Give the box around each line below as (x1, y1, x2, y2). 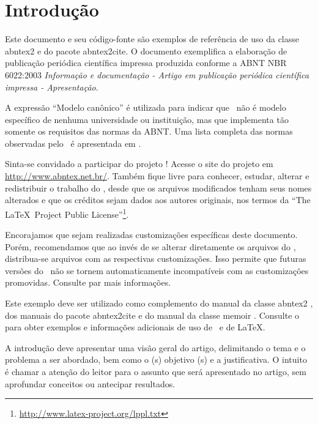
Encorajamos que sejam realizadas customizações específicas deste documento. (5, 228, 298, 241)
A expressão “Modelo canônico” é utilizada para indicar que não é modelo (5, 101, 286, 114)
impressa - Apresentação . (5, 80, 98, 93)
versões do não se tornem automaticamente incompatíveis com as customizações (5, 264, 309, 277)
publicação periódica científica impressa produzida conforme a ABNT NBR (5, 56, 287, 69)
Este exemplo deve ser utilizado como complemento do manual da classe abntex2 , (5, 297, 313, 310)
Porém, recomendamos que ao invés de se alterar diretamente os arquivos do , (5, 240, 296, 253)
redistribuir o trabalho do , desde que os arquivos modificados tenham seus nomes (5, 181, 312, 194)
